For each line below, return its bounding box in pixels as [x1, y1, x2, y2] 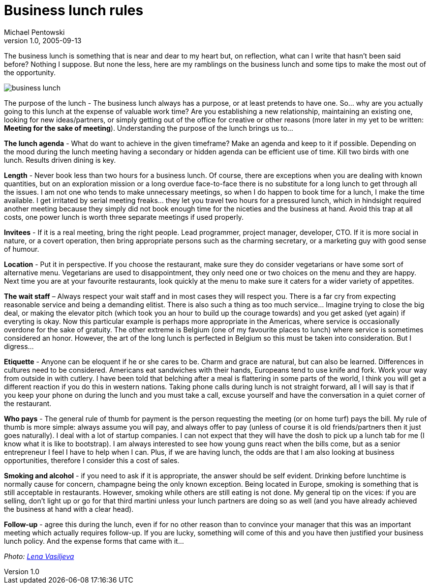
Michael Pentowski [4, 28, 65, 36]
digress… [4, 342, 34, 351]
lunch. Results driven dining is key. [4, 155, 116, 164]
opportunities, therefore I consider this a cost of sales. [4, 456, 180, 465]
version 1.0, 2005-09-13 [4, 36, 82, 45]
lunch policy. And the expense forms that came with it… [4, 536, 184, 545]
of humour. [4, 244, 39, 253]
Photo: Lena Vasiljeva [4, 552, 74, 560]
